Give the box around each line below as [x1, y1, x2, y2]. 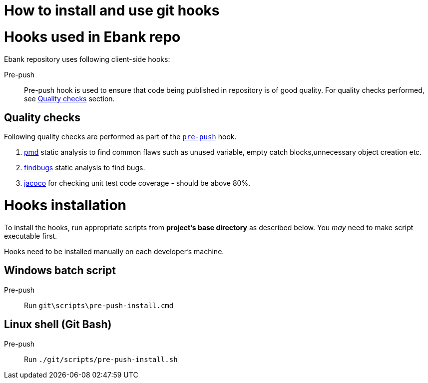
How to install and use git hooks [4, 2, 220, 19]
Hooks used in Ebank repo [4, 28, 181, 45]
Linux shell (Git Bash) [4, 318, 112, 331]
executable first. [4, 231, 57, 240]
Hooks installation [4, 197, 127, 214]
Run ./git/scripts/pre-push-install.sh [24, 355, 178, 364]
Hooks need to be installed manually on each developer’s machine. [4, 247, 224, 256]
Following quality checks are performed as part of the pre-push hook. [4, 132, 237, 141]
